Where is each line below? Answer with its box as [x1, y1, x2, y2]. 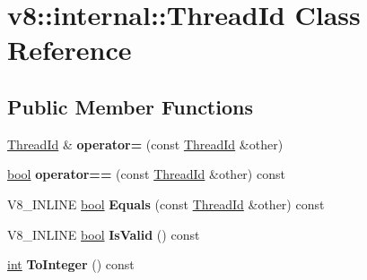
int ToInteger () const [7, 255, 135, 274]
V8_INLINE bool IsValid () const [7, 225, 200, 243]
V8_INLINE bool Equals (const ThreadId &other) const [7, 194, 325, 213]
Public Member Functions [7, 92, 253, 120]
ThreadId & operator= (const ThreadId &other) [7, 134, 284, 153]
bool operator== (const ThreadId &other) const [7, 165, 285, 183]
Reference [7, 31, 132, 68]
